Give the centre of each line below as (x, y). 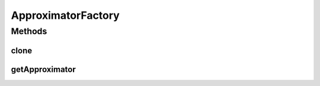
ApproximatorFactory (65, 15)
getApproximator (44, 69)
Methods (29, 31)
